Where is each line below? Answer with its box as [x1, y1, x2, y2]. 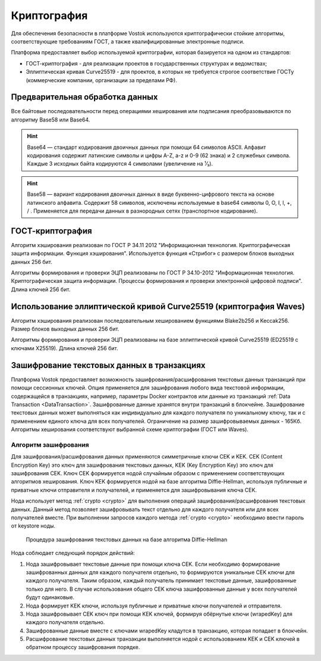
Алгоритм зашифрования [11, 441, 89, 449]
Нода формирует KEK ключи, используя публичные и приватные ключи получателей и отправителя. [26, 602, 282, 609]
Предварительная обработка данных [11, 92, 158, 102]
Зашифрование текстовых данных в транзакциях [11, 360, 206, 370]
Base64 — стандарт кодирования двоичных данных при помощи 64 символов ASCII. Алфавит [27, 144, 266, 151]
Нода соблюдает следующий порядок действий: [11, 550, 135, 557]
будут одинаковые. [26, 594, 74, 601]
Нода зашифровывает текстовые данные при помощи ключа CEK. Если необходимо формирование [26, 560, 281, 568]
